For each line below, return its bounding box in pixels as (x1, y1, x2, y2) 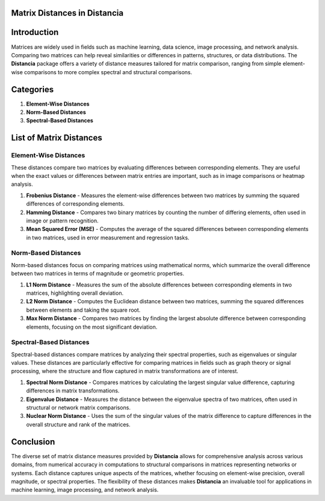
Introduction (11, 27, 59, 37)
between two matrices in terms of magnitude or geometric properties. (11, 270, 185, 277)
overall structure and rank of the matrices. (26, 421, 131, 428)
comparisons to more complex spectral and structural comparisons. (24, 68, 193, 75)
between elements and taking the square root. (26, 306, 141, 314)
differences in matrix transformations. (26, 387, 120, 394)
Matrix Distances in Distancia (11, 8, 123, 18)
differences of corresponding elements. (26, 200, 125, 207)
